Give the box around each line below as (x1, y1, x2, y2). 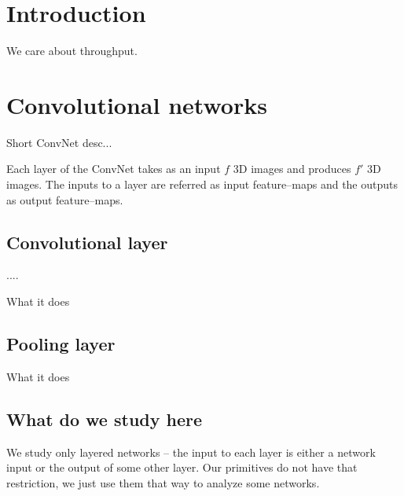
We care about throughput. (6, 42, 138, 59)
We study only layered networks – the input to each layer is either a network (6, 443, 376, 460)
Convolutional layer (6, 230, 168, 254)
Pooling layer (6, 332, 116, 355)
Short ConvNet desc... (6, 134, 112, 150)
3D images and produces (233, 160, 351, 177)
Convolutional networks (6, 88, 267, 120)
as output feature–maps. (6, 191, 123, 208)
